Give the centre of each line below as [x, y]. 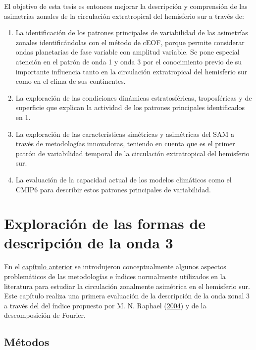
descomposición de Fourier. [45, 315]
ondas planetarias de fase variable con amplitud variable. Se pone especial [128, 52]
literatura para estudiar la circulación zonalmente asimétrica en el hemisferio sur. [127, 286]
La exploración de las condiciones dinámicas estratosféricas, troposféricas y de [134, 97]
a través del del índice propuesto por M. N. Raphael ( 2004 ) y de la [105, 305]
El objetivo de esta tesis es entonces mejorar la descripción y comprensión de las [126, 6]
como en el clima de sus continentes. [71, 81]
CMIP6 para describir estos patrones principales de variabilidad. [113, 189]
